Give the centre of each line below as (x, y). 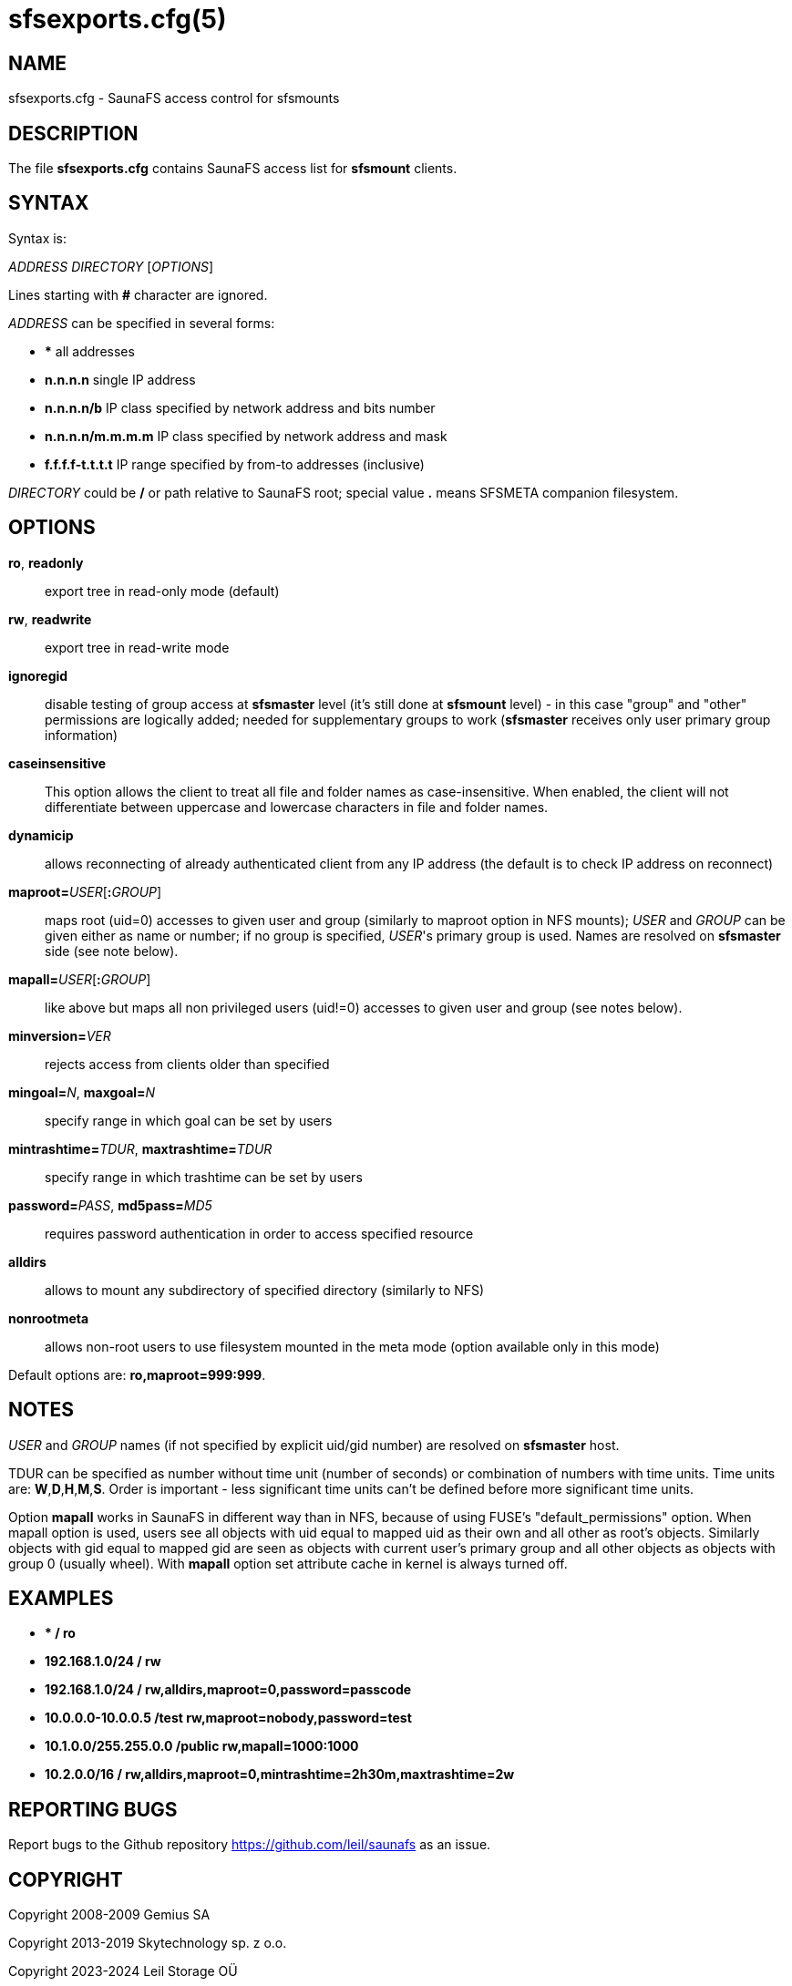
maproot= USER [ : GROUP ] (85, 891)
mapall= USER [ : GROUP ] (80, 979)
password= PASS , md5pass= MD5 (110, 1205)
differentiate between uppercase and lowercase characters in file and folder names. (297, 807)
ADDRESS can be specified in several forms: (142, 323)
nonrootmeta (49, 1318)
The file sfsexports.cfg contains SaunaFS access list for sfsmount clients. (233, 169)
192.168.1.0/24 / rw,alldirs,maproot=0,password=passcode (228, 1690)
